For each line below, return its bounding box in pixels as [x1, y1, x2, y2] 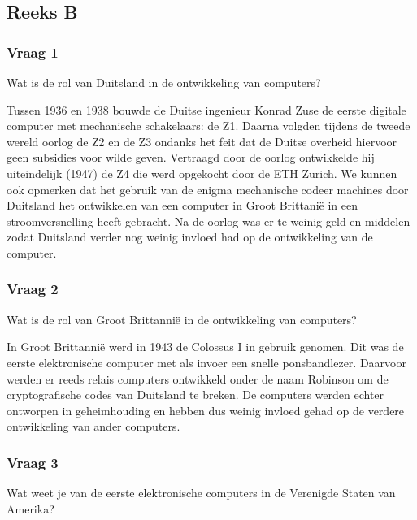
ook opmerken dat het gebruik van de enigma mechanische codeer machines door [7, 180, 409, 197]
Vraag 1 [7, 41, 59, 62]
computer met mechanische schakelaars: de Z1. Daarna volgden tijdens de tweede [7, 117, 410, 134]
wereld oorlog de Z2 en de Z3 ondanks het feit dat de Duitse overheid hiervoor [7, 132, 397, 149]
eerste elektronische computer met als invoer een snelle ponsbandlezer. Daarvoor [7, 353, 406, 370]
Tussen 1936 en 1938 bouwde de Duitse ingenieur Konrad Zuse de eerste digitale [7, 101, 406, 118]
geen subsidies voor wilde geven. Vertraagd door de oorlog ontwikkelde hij [7, 149, 375, 166]
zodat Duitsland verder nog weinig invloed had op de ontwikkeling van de [7, 228, 373, 245]
